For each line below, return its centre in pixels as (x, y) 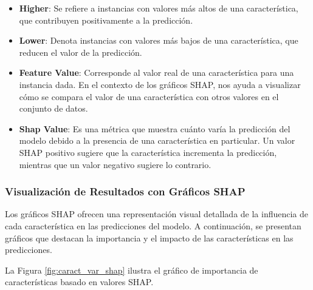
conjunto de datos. (53, 108)
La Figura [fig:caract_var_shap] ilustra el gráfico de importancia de (132, 270)
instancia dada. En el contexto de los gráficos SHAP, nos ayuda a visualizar (160, 84)
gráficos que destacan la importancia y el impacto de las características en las (149, 238)
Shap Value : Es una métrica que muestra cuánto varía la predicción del (155, 128)
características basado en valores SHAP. (79, 282)
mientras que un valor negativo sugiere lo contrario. (115, 164)
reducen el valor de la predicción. (81, 52)
